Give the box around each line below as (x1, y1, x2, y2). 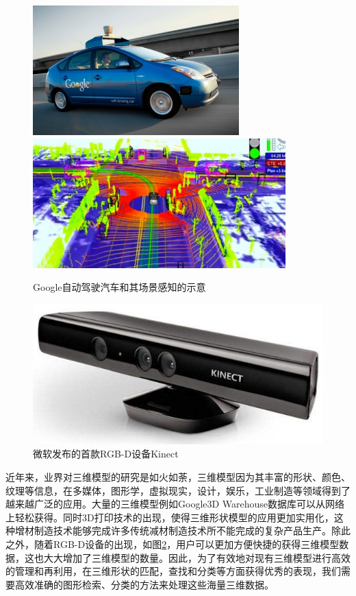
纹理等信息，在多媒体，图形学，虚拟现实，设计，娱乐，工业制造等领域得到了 (5, 483, 351, 497)
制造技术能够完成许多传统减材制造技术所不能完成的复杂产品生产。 (34, 523, 331, 538)
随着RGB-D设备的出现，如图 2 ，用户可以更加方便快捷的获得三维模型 (34, 536, 340, 551)
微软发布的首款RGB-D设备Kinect (33, 446, 179, 461)
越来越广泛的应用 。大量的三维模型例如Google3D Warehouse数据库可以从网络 (5, 497, 345, 511)
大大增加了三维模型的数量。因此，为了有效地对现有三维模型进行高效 (43, 550, 351, 564)
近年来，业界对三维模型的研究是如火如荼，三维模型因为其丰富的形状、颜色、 (5, 469, 351, 484)
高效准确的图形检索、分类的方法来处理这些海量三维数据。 (14, 577, 274, 591)
